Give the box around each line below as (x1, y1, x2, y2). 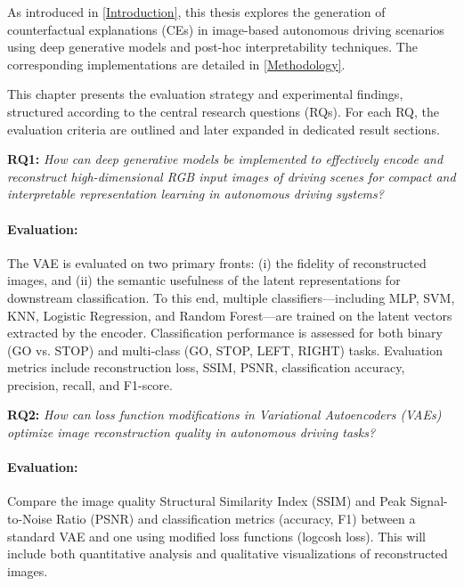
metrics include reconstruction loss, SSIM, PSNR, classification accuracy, (7, 358, 405, 377)
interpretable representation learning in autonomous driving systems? (7, 184, 384, 203)
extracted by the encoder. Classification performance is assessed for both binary (7, 323, 443, 342)
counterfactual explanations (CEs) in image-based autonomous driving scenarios (7, 20, 444, 38)
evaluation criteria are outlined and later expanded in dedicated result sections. (7, 119, 440, 138)
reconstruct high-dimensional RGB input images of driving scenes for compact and (7, 167, 456, 185)
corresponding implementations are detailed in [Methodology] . (7, 54, 346, 73)
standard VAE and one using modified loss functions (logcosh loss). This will (7, 526, 426, 545)
